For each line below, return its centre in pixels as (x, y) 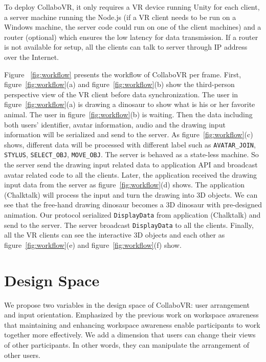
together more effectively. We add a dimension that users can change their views (130, 335)
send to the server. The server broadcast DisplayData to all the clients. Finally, (129, 225)
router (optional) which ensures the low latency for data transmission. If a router (131, 37)
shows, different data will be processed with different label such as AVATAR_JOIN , (130, 144)
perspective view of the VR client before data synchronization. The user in (121, 94)
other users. (23, 355)
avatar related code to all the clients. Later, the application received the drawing (130, 174)
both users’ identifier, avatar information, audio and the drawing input (115, 124)
